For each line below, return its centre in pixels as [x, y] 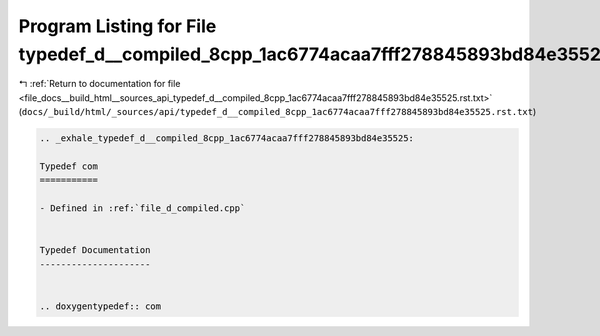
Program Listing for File [117, 26]
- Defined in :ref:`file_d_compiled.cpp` [142, 208]
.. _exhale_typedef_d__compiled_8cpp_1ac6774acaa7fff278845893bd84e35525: [227, 138]
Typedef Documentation [95, 250]
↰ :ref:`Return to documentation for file [99, 84]
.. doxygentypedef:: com [100, 306]
